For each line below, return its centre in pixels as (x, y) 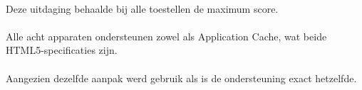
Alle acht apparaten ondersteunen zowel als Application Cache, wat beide (166, 36)
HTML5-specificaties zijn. (62, 50)
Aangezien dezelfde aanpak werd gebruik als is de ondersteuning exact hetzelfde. (181, 78)
